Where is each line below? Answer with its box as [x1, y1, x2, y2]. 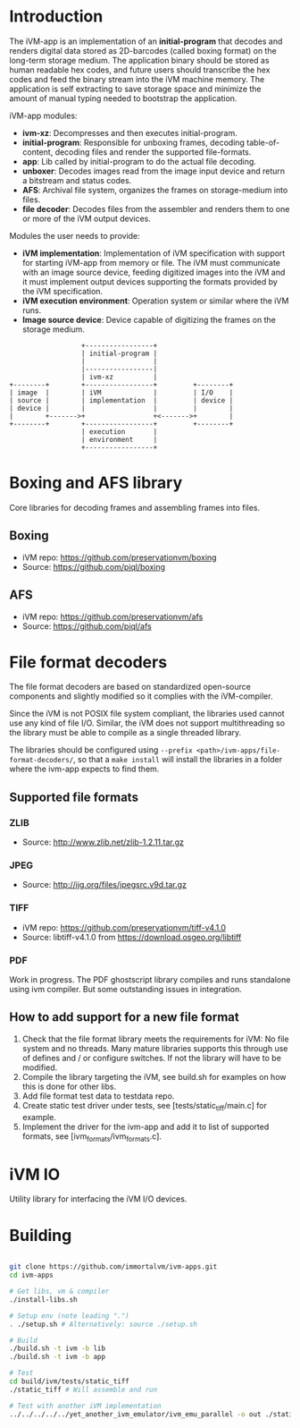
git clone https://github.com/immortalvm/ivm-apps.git [9, 1262, 218, 1271]
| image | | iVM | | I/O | [9, 387, 234, 397]
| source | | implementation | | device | [9, 395, 234, 404]
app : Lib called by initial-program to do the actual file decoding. [21, 156, 257, 166]
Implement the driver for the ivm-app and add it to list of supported [21, 1121, 270, 1132]
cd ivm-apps [9, 1271, 54, 1280]
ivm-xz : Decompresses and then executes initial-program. [21, 127, 238, 138]
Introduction [9, 6, 104, 27]
